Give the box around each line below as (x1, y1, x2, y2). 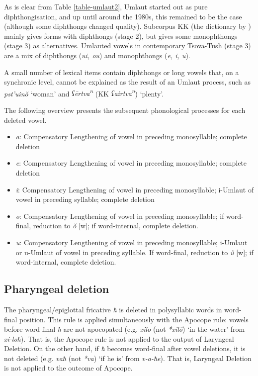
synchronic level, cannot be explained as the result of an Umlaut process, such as (4, 77, 251, 87)
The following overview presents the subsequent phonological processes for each (4, 105, 246, 115)
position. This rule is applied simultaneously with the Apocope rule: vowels (19, 314, 249, 324)
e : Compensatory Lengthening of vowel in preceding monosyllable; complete (15, 158, 247, 168)
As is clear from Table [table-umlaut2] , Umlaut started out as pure (4, 1, 208, 11)
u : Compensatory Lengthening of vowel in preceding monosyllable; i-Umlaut (15, 237, 248, 247)
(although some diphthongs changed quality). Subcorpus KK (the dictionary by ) (4, 21, 252, 31)
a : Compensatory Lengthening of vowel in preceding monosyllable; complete (15, 131, 247, 142)
